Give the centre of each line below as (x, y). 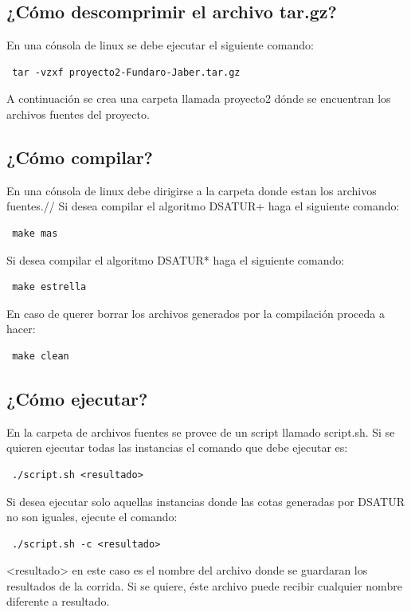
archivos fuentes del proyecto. (78, 114)
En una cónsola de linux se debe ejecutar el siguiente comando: (160, 45)
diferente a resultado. (58, 601)
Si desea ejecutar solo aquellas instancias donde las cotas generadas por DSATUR (206, 501)
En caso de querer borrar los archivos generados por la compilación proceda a (196, 313)
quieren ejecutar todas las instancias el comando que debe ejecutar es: (177, 447)
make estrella (49, 287)
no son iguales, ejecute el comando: (92, 517)
